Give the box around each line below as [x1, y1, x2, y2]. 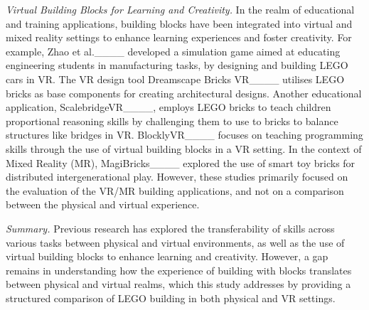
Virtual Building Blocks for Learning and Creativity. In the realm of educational [6, 2, 355, 16]
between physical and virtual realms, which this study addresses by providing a [6, 277, 351, 292]
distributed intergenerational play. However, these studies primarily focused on [6, 169, 348, 184]
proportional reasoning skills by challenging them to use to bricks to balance [6, 113, 338, 128]
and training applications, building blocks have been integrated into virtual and [6, 16, 353, 31]
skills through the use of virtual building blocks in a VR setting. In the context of [6, 141, 362, 156]
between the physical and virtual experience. [6, 197, 200, 212]
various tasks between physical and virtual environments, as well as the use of [6, 235, 345, 250]
